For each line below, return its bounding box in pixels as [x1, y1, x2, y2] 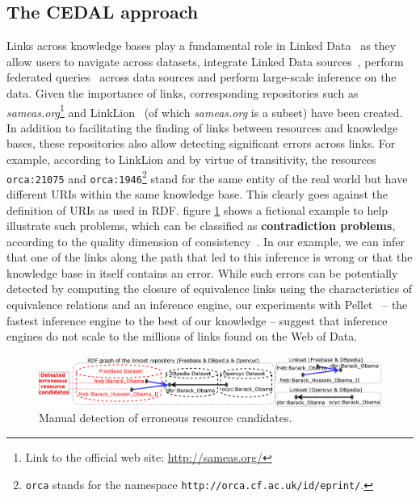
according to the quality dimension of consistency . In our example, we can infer [6, 232, 405, 249]
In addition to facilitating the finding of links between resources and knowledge [6, 119, 398, 136]
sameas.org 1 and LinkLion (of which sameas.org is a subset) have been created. [6, 101, 403, 120]
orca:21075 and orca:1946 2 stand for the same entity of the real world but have [6, 167, 408, 186]
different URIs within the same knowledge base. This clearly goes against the [6, 185, 388, 202]
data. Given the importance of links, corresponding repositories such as [6, 84, 359, 101]
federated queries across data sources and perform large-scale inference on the [6, 69, 397, 86]
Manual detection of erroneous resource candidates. [39, 409, 292, 426]
